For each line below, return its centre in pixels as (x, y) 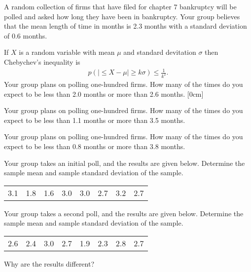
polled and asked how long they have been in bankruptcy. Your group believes (122, 16)
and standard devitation (160, 52)
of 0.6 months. (26, 35)
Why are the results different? (49, 263)
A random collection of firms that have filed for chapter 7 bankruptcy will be (120, 6)
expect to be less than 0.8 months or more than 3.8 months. (95, 146)
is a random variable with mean (67, 52)
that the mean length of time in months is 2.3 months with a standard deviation (125, 26)
